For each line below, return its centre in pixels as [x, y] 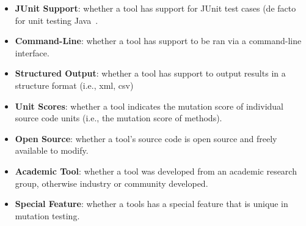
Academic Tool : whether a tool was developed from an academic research [156, 171]
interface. [32, 52]
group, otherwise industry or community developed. [111, 183]
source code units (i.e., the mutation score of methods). [118, 118]
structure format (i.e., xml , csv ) [74, 85]
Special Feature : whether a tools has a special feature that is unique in [151, 204]
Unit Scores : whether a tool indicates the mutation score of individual [149, 106]
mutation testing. [47, 215]
